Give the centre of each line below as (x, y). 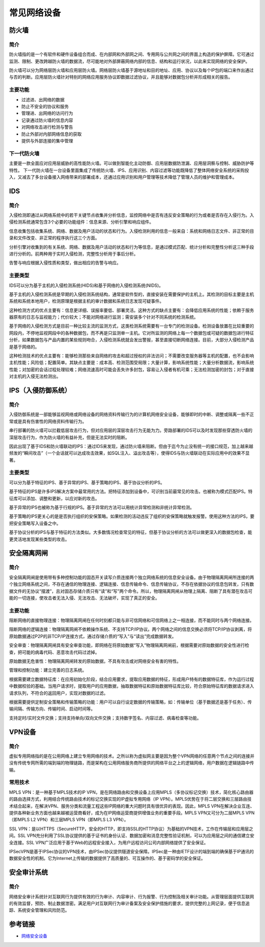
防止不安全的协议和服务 (45, 107)
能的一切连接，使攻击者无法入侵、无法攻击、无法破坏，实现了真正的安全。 (84, 598)
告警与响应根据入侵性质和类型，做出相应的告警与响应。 (65, 263)
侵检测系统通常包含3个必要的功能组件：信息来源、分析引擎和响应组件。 (81, 222)
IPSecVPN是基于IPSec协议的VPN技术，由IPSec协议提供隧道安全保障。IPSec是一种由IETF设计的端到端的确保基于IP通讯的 (132, 851)
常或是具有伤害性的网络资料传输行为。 (48, 421)
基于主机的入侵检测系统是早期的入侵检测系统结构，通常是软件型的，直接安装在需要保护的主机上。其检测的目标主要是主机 (132, 294)
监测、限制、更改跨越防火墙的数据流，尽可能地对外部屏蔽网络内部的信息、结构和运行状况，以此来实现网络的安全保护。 (129, 61)
